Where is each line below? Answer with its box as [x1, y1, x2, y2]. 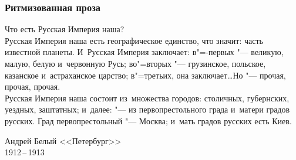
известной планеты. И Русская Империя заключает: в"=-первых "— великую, [5, 46, 284, 58]
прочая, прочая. [5, 80, 60, 93]
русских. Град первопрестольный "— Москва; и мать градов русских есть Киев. [5, 114, 292, 127]
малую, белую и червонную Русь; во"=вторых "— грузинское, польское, [5, 57, 266, 69]
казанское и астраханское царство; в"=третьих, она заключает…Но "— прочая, [5, 69, 286, 81]
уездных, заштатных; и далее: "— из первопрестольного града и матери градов [5, 103, 290, 115]
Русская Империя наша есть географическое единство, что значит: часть [5, 34, 263, 46]
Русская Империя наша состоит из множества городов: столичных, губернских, [5, 91, 290, 104]
